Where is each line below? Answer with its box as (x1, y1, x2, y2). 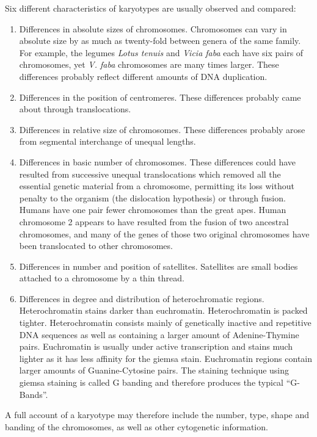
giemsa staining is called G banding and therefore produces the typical (19, 376, 284, 389)
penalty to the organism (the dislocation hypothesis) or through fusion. (19, 191, 286, 204)
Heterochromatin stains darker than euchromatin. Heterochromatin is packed (19, 304, 308, 317)
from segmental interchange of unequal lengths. (19, 135, 196, 148)
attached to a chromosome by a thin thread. (19, 272, 184, 284)
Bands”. (19, 388, 48, 400)
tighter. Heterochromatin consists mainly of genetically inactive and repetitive (19, 316, 312, 329)
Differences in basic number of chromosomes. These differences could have (19, 155, 296, 168)
